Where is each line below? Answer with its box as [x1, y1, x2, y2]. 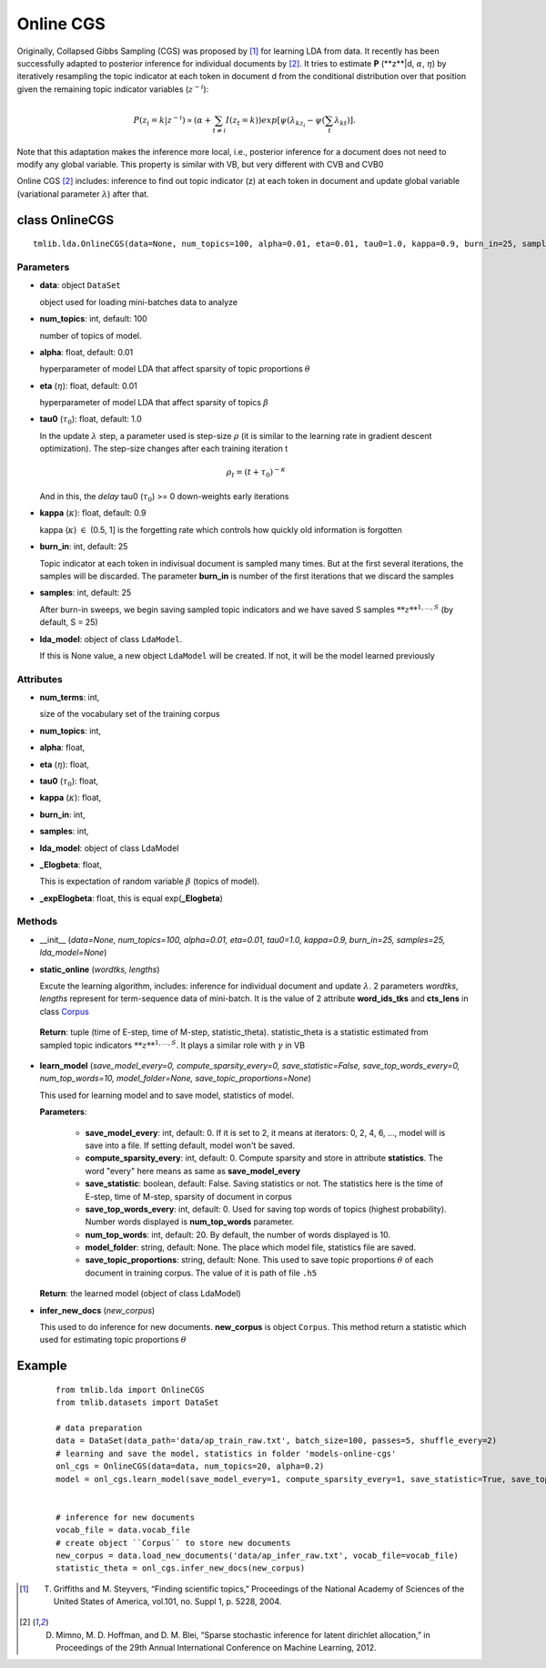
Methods [16, 916, 58, 928]
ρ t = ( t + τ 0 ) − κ [226, 466, 286, 480]
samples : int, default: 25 [39, 588, 132, 599]
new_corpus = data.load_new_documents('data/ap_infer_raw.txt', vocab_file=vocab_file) [56, 1550, 460, 1561]
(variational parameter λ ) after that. [16, 188, 149, 200]
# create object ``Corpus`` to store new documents [56, 1538, 291, 1548]
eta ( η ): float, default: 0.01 [39, 380, 138, 391]
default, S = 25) [39, 617, 99, 628]
